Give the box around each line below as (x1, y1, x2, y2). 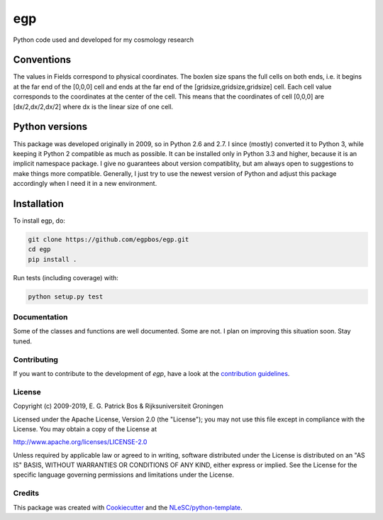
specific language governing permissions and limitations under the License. (13, 470, 234, 479)
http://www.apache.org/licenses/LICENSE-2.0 (13, 438, 148, 446)
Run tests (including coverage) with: (13, 273, 118, 282)
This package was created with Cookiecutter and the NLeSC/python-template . (13, 503, 243, 511)
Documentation (13, 312, 68, 322)
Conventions (13, 54, 72, 66)
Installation (13, 197, 64, 209)
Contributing (13, 355, 58, 365)
